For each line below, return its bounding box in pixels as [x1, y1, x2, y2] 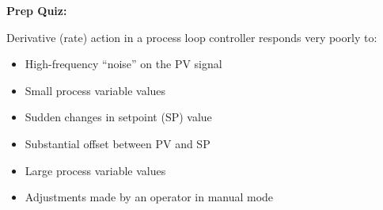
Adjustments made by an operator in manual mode [25, 189, 274, 205]
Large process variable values [25, 162, 166, 178]
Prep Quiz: [6, 2, 67, 18]
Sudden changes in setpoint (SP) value [25, 109, 212, 125]
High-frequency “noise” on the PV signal [25, 55, 222, 72]
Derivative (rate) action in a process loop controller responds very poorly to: [6, 29, 377, 45]
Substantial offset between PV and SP [25, 135, 210, 151]
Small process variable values [25, 82, 166, 98]
